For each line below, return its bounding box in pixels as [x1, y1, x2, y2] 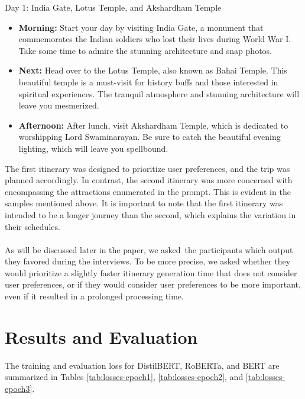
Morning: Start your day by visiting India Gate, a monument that [18, 21, 264, 33]
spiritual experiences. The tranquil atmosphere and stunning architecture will [18, 87, 300, 100]
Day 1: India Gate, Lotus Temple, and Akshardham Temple [5, 1, 222, 13]
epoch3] [5, 382, 33, 394]
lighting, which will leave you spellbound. [18, 142, 168, 154]
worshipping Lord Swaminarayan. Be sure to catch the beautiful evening [18, 130, 281, 143]
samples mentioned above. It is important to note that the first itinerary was [5, 197, 283, 209]
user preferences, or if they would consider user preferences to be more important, [5, 278, 301, 291]
